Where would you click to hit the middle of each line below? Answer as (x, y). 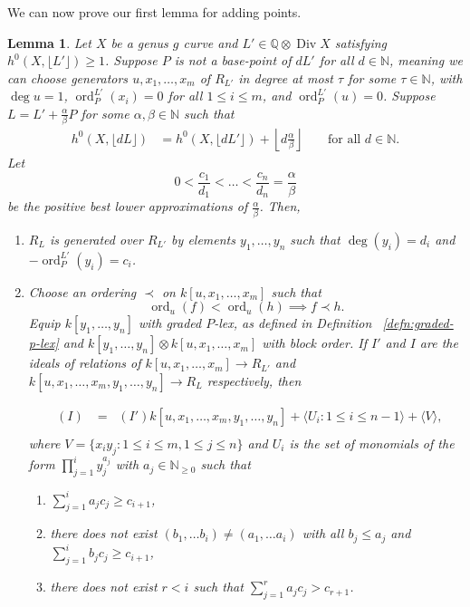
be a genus (139, 42)
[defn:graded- (418, 323)
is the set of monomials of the (372, 443)
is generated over (96, 239)
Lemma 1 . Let (49, 42)
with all (323, 533)
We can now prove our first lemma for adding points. (154, 12)
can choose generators (68, 77)
